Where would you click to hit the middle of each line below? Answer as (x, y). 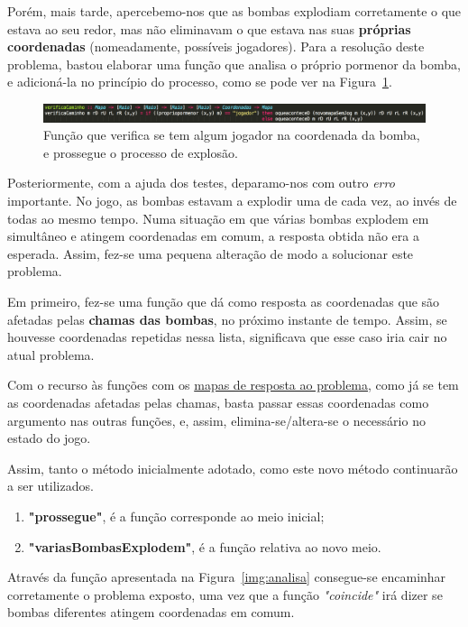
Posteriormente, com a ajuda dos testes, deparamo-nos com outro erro (201, 183)
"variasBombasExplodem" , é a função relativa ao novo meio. (205, 546)
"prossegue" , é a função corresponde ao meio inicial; (176, 516)
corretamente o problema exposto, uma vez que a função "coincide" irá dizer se (225, 594)
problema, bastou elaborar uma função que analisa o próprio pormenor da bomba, (234, 64)
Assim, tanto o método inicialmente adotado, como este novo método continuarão (233, 468)
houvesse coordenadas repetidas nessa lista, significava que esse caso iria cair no (227, 337)
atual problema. (51, 354)
